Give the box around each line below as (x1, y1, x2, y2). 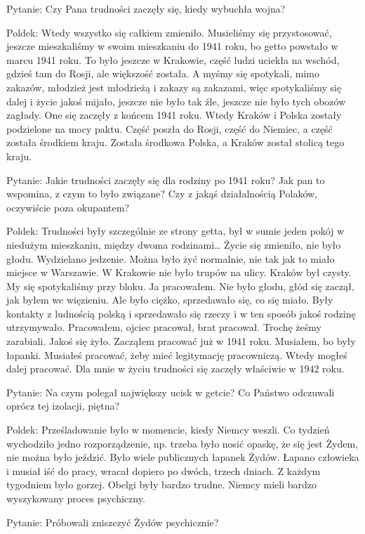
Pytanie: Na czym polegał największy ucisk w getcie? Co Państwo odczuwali (6, 384, 335, 399)
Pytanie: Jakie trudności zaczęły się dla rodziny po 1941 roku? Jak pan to (6, 172, 325, 187)
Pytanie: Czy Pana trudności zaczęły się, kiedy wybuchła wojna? (6, 1, 286, 15)
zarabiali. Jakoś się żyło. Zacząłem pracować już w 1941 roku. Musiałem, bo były (6, 334, 356, 349)
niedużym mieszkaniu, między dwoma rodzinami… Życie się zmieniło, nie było (6, 237, 341, 252)
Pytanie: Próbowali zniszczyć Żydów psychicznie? (6, 514, 219, 529)
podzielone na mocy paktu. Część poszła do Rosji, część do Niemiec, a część (6, 121, 333, 136)
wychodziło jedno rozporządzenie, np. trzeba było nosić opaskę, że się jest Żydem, (6, 436, 358, 450)
